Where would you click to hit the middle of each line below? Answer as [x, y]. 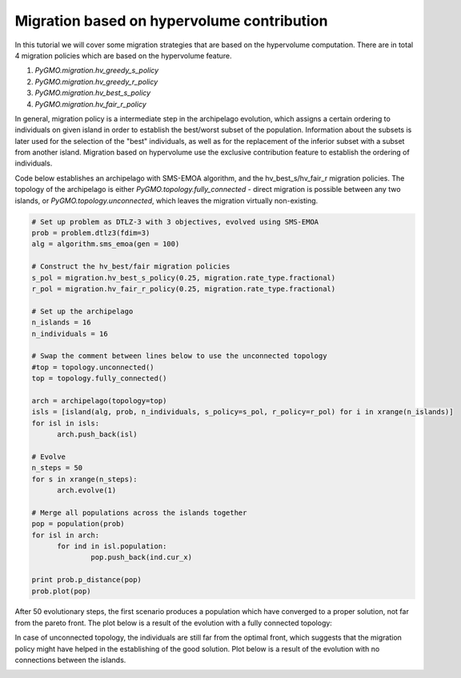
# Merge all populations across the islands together [139, 512]
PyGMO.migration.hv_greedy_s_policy [97, 70]
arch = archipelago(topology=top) [99, 401]
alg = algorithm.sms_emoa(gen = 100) [106, 244]
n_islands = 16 [61, 323]
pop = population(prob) [78, 524]
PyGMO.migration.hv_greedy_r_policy [96, 82]
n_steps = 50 [57, 468]
